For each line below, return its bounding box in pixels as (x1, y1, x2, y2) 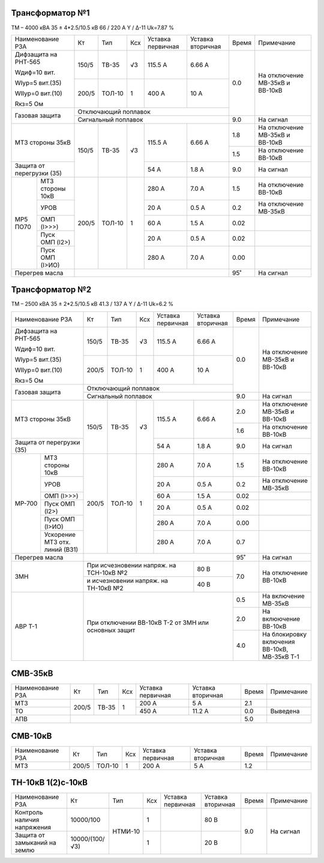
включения (262, 638, 295, 646)
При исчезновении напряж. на (86, 561, 176, 569)
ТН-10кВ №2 (86, 584, 124, 592)
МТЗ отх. (44, 537, 71, 546)
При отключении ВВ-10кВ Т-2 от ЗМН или (86, 618, 209, 627)
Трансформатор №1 (11, 8, 90, 18)
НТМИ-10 (112, 827, 140, 835)
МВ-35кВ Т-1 (262, 652, 299, 661)
